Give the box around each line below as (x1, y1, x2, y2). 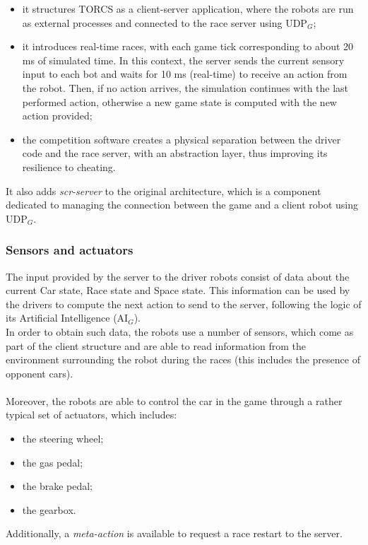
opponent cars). (6, 365, 73, 380)
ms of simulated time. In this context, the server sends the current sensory (22, 52, 345, 67)
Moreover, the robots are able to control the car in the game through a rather (6, 393, 343, 408)
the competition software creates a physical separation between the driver (22, 131, 341, 146)
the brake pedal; (22, 479, 93, 493)
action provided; (22, 108, 93, 123)
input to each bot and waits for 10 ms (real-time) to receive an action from (22, 66, 348, 81)
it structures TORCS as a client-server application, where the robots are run (22, 1, 354, 16)
